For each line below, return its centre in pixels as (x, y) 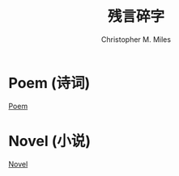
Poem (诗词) (49, 83)
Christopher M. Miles (136, 39)
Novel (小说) (50, 141)
